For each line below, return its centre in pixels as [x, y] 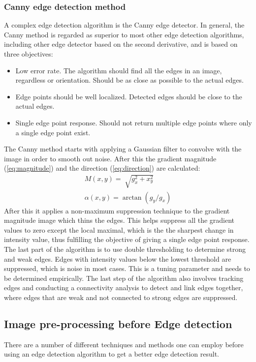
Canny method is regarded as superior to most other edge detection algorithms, [124, 34]
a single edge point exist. [53, 132]
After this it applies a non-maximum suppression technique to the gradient [117, 210]
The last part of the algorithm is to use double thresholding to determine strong [125, 249]
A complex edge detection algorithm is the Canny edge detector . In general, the [124, 25]
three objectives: [29, 54]
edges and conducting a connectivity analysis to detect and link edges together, [124, 287]
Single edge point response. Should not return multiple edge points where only [134, 122]
